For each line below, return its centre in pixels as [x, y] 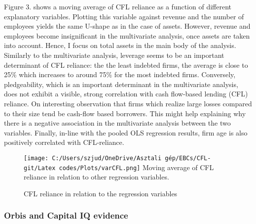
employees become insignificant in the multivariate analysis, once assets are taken [127, 35]
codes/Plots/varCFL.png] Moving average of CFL [136, 167]
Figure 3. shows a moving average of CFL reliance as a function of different [118, 6]
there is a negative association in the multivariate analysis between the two [117, 123]
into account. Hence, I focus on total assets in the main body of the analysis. [120, 45]
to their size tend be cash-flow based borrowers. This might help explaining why [125, 113]
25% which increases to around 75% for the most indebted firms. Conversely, [120, 74]
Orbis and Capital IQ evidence [66, 215]
